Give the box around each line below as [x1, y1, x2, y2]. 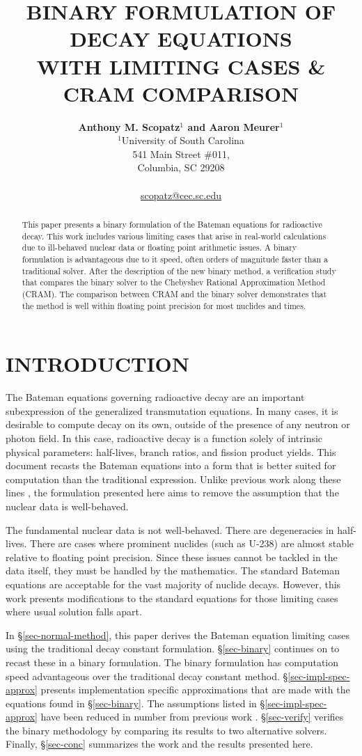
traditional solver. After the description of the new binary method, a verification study [22, 265, 336, 276]
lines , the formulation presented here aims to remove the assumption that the [6, 485, 339, 500]
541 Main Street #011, [132, 146, 230, 161]
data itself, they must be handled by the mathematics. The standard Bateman [6, 563, 340, 578]
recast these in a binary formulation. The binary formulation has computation [6, 654, 339, 669]
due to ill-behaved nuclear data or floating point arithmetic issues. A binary [22, 242, 297, 253]
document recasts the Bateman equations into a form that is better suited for [6, 458, 336, 473]
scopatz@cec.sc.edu [140, 187, 222, 202]
